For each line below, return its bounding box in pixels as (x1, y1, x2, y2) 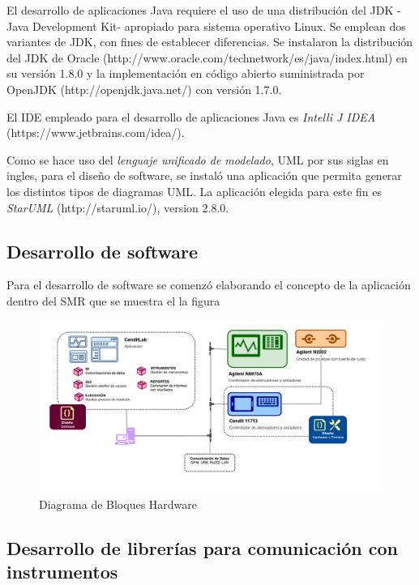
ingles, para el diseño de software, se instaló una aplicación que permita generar (6, 167, 402, 184)
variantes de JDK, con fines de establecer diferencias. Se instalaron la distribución (6, 33, 413, 50)
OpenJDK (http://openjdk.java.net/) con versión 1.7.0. (6, 80, 282, 97)
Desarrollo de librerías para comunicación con (6, 535, 399, 560)
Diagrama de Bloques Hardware (39, 495, 198, 512)
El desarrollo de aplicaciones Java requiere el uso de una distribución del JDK (6, 2, 394, 18)
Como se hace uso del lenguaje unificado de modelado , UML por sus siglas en (6, 151, 389, 168)
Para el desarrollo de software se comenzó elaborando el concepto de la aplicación (6, 276, 411, 293)
